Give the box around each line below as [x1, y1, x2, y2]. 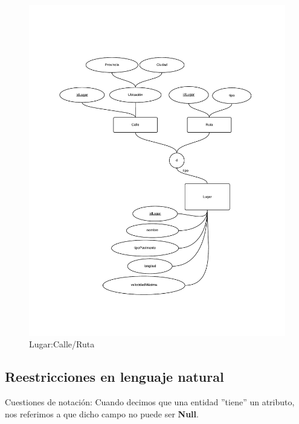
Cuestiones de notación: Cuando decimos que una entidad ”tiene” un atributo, [5, 396, 295, 408]
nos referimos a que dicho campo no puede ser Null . [5, 407, 199, 420]
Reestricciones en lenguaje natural [5, 367, 224, 386]
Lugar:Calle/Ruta [29, 338, 95, 350]
